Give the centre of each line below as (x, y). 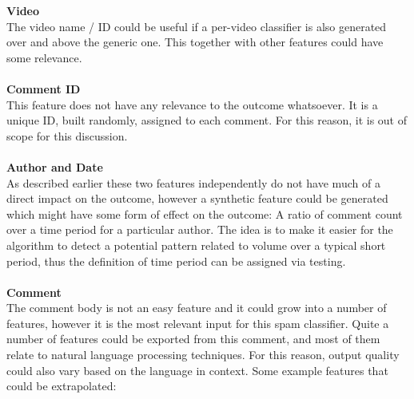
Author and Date (55, 166)
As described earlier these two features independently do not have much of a (193, 182)
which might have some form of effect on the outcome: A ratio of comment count (205, 213)
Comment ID (44, 88)
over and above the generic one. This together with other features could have (195, 42)
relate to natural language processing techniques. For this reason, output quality (203, 355)
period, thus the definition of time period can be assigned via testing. (176, 261)
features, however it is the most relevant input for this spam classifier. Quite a (198, 323)
